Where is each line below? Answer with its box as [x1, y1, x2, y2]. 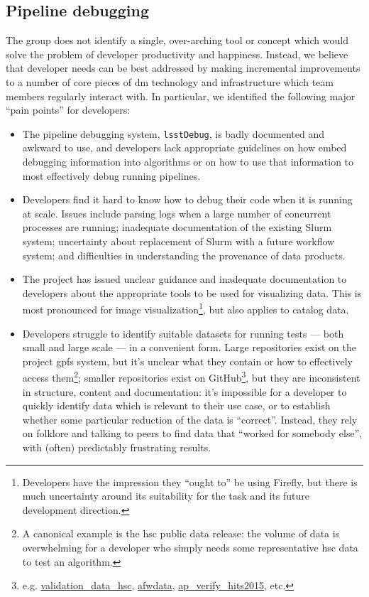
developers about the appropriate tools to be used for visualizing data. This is [22, 285, 362, 300]
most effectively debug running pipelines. [22, 168, 201, 183]
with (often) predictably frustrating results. [22, 440, 211, 455]
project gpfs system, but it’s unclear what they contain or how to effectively [22, 353, 353, 368]
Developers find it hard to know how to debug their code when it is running [22, 192, 353, 207]
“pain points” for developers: [6, 102, 131, 117]
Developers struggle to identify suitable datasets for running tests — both [22, 326, 344, 340]
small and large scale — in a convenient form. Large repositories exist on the [22, 340, 356, 355]
